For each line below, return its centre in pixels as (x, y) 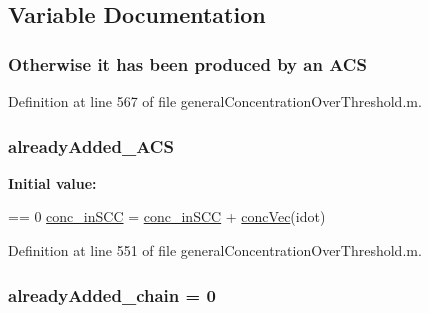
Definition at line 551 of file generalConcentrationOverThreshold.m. (215, 250)
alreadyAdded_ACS (91, 145)
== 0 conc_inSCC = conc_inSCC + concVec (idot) (167, 216)
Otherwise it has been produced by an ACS (187, 63)
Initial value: (52, 182)
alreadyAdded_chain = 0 (112, 294)
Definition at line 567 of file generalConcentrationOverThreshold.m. (215, 101)
